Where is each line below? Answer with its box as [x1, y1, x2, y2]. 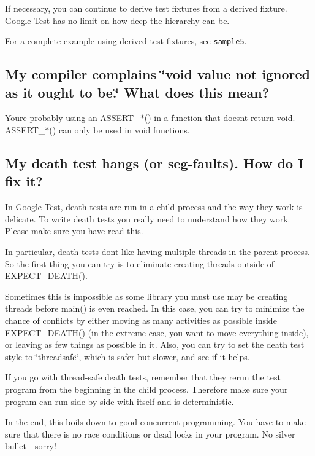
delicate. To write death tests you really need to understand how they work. [5, 212, 290, 225]
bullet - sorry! [5, 439, 56, 452]
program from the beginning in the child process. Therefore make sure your [5, 382, 288, 395]
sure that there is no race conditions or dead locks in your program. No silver [5, 427, 295, 440]
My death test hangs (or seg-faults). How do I [5, 154, 304, 173]
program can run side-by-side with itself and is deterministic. [5, 395, 234, 407]
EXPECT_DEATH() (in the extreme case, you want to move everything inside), [5, 326, 309, 339]
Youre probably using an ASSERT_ [5, 111, 140, 124]
